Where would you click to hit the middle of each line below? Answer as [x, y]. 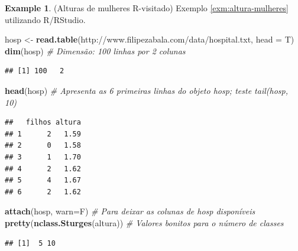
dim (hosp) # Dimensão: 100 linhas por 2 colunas [95, 50]
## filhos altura [43, 123]
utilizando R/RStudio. [45, 19]
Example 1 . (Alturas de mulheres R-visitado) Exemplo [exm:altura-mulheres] [147, 8]
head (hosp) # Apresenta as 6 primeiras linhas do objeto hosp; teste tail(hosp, [146, 90]
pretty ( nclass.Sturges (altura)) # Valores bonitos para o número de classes [144, 222]
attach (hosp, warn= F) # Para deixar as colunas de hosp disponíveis [130, 211]
